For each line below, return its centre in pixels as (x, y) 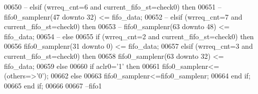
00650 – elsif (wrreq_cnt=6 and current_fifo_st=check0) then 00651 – (113, 7)
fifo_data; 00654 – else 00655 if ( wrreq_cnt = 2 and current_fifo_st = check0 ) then (129, 36)
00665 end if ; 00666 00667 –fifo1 (53, 85)
